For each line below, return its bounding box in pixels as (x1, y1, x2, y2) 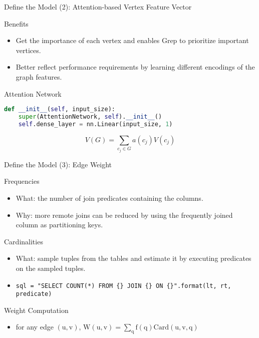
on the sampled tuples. (16, 262, 86, 273)
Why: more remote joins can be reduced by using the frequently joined (16, 209, 233, 220)
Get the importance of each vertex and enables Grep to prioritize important (16, 35, 249, 46)
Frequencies (4, 176, 40, 186)
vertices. (16, 45, 41, 55)
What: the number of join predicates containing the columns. (16, 192, 203, 203)
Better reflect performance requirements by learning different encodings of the (16, 62, 255, 72)
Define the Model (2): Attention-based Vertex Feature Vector (4, 2, 192, 12)
